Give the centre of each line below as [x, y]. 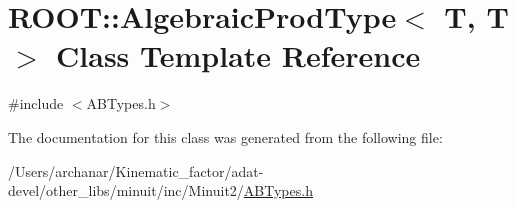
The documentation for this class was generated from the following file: [225, 136]
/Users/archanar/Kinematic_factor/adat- [136, 170]
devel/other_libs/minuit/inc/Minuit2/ [126, 190]
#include [36, 103]
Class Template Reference [238, 55]
